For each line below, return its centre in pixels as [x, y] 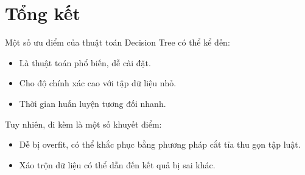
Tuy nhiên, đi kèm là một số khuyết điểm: [83, 124]
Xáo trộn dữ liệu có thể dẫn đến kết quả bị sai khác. [117, 164]
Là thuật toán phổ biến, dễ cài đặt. [85, 62]
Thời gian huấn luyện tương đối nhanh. [93, 103]
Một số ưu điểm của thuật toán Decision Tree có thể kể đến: [117, 42]
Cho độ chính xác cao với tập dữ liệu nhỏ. [98, 83]
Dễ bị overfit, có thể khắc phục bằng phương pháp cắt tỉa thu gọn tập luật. [160, 144]
